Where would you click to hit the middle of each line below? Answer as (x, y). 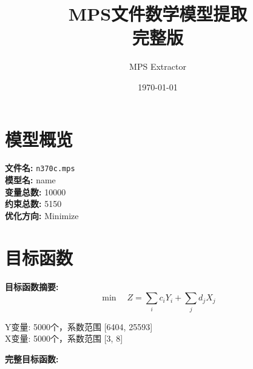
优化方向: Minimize (42, 215)
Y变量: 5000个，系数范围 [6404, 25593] (79, 326)
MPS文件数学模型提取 (158, 14)
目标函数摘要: (32, 286)
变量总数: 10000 (35, 191)
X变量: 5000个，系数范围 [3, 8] (64, 338)
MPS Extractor (158, 66)
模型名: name (30, 180)
